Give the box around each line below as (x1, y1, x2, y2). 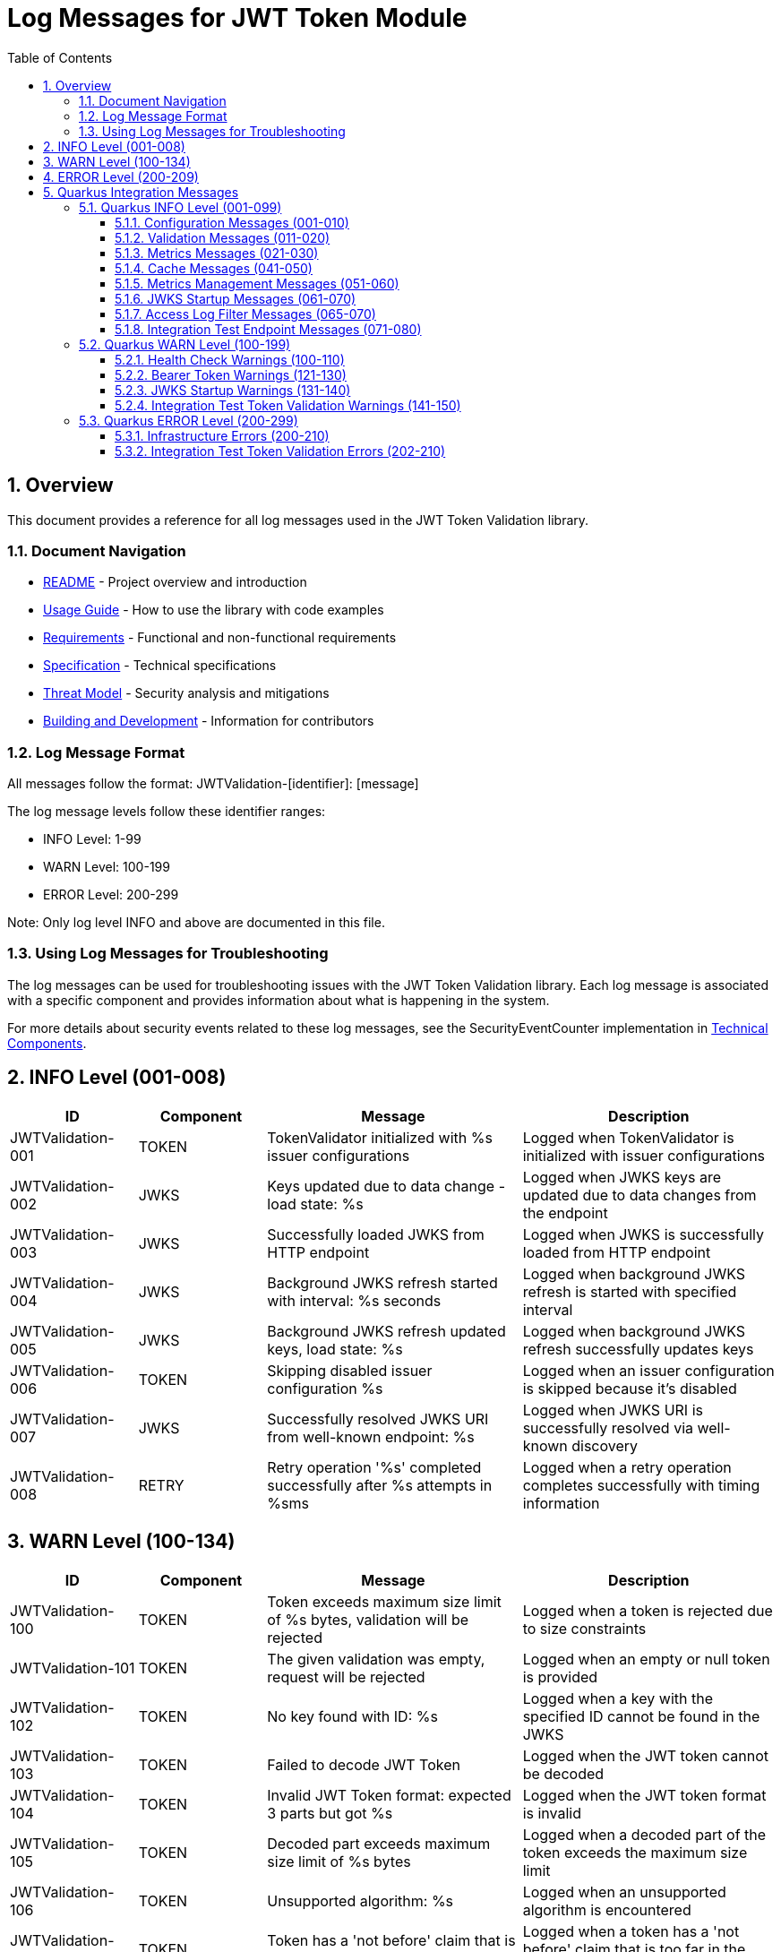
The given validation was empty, (267, 1649, 485, 1668)
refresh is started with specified (522, 1282, 737, 1301)
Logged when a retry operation (522, 1458, 732, 1476)
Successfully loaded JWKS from (267, 1225, 485, 1243)
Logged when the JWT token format (522, 1785, 767, 1804)
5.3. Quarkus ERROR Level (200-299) (79, 412, 298, 428)
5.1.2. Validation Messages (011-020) (115, 229, 330, 245)
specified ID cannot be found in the (522, 1707, 760, 1725)
